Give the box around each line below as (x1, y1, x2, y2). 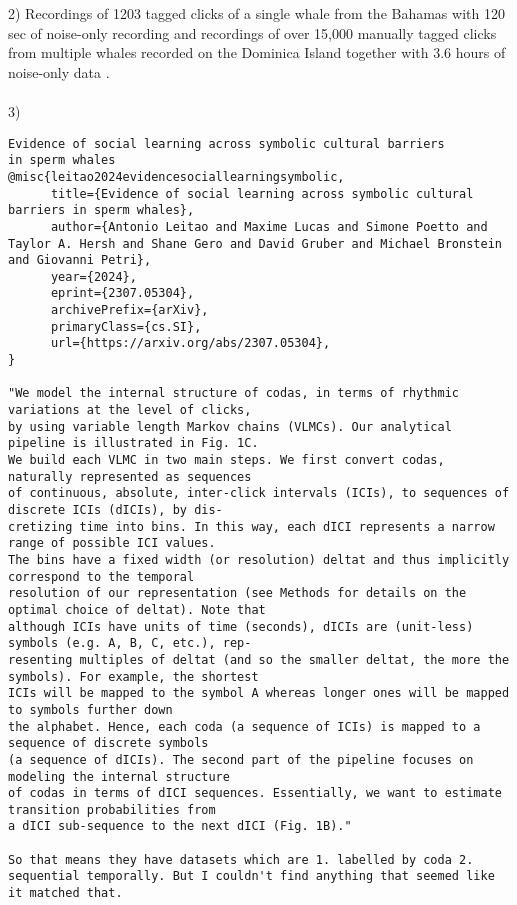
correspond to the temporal (8, 569, 195, 584)
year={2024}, (50, 269, 137, 284)
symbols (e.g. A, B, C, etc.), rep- (8, 636, 252, 651)
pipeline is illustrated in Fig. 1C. (8, 436, 259, 451)
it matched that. (8, 886, 123, 901)
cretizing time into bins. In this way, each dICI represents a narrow (8, 519, 495, 534)
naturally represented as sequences (8, 469, 252, 484)
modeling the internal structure (8, 769, 230, 784)
